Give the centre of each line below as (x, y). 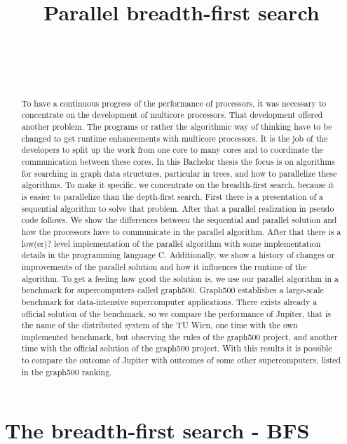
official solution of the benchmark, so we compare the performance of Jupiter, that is (176, 313)
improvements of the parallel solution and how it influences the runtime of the (164, 266)
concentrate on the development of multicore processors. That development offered (172, 115)
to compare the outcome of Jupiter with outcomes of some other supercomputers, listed (181, 360)
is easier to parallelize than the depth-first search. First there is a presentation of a (172, 196)
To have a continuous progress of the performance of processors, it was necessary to (174, 103)
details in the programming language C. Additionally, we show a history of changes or (178, 255)
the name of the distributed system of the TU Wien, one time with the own (159, 325)
